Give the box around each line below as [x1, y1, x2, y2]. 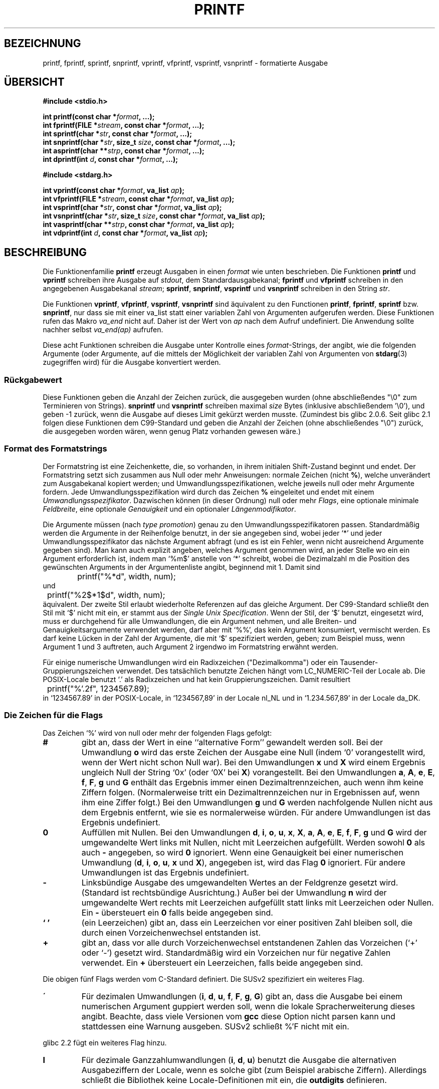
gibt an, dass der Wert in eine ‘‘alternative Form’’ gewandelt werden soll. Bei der [81, 737, 383, 747]
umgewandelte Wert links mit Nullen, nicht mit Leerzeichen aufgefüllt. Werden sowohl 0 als [81, 837, 425, 847]
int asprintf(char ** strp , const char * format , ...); [43, 146, 204, 155]
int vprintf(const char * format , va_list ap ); [43, 186, 185, 195]
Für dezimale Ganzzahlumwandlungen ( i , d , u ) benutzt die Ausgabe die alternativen [81, 1054, 396, 1065]
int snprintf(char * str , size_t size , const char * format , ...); [43, 138, 236, 147]
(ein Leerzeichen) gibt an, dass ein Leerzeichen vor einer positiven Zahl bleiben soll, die [81, 917, 413, 928]
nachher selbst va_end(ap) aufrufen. [43, 325, 163, 334]
